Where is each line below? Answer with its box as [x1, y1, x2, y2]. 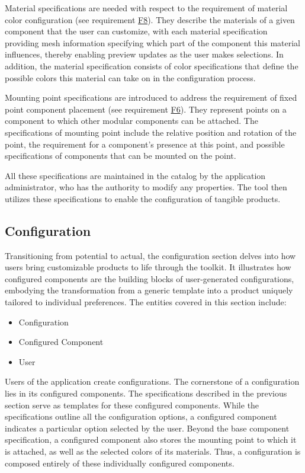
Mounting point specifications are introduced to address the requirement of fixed [5, 91, 297, 104]
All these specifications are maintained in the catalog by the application [5, 169, 266, 181]
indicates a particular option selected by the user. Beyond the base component [5, 421, 290, 434]
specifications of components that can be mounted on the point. [5, 149, 236, 162]
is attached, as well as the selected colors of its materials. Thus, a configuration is [5, 445, 301, 458]
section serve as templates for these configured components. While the [5, 398, 259, 411]
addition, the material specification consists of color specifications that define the [5, 59, 298, 72]
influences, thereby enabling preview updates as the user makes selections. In [5, 48, 284, 60]
